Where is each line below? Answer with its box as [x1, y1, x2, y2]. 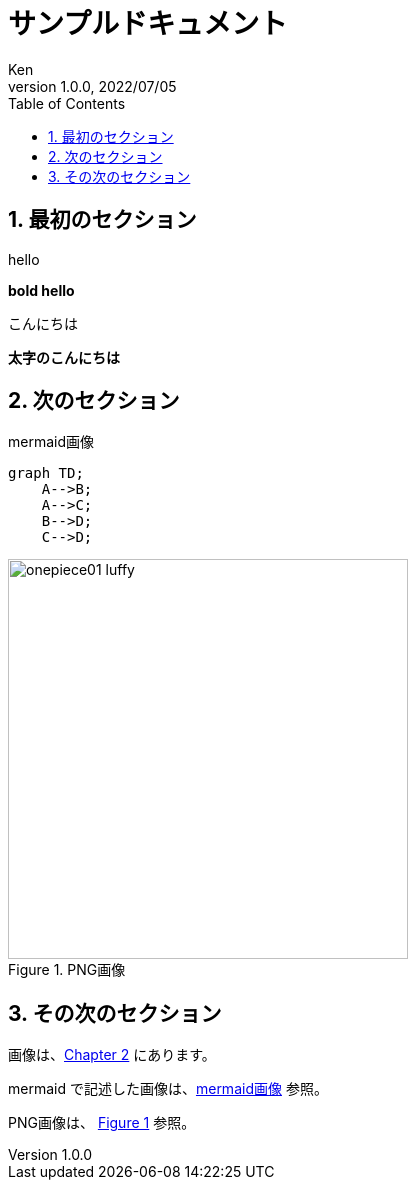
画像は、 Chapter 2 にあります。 [8, 1046, 216, 1064]
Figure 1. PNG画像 [8, 961, 126, 979]
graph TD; [8, 465, 84, 482]
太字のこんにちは [8, 348, 120, 366]
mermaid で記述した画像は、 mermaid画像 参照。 [8, 1080, 328, 1098]
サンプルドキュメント [8, 7, 288, 41]
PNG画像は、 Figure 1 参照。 [8, 1114, 196, 1132]
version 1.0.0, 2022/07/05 [8, 77, 177, 95]
